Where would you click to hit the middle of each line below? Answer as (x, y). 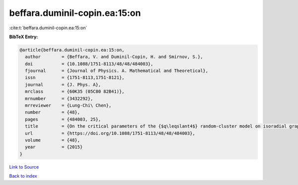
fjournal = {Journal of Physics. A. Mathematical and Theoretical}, (117, 71)
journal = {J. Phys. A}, (63, 85)
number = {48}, (53, 112)
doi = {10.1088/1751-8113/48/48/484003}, (89, 64)
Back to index (23, 176)
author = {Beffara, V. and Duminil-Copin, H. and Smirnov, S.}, (114, 57)
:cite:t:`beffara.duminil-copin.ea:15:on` (48, 28)
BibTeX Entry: (24, 37)
